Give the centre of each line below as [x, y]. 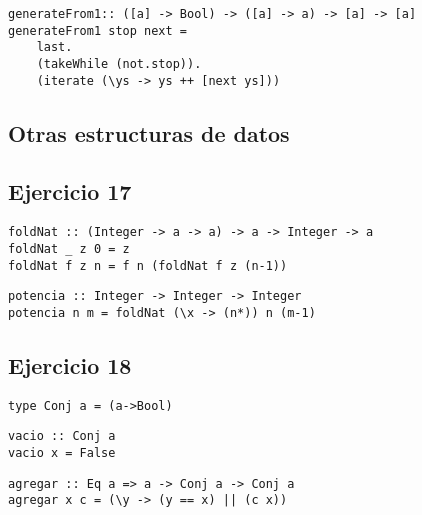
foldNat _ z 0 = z [69, 248]
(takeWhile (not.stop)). [119, 63]
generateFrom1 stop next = [97, 30]
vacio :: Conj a [62, 436]
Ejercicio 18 [70, 364]
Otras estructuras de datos [149, 132]
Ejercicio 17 [70, 191]
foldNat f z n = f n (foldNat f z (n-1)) [148, 265]
